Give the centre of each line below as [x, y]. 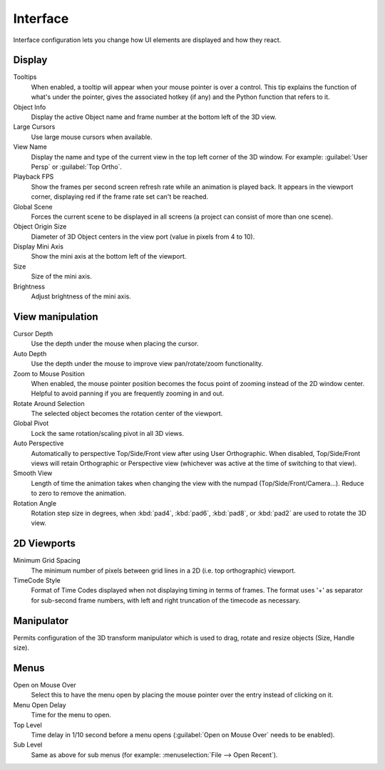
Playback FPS [34, 177]
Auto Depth [30, 353]
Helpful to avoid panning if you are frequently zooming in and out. [128, 394]
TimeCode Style [37, 581]
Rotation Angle [35, 503]
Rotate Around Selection [49, 403]
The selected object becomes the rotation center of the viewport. [127, 414]
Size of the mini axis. [62, 276]
